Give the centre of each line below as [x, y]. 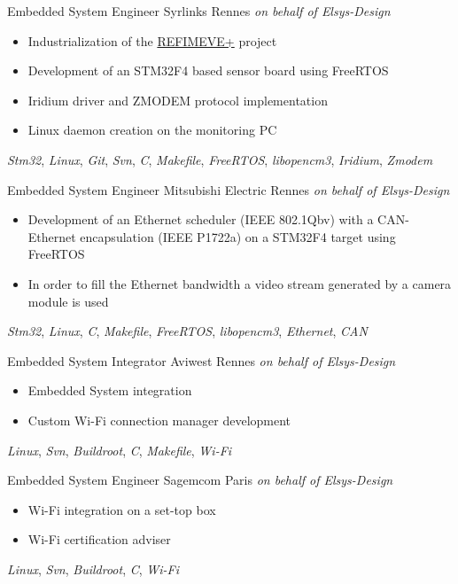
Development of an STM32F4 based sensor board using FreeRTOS [208, 70]
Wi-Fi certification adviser [99, 539]
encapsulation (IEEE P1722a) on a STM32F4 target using [238, 236]
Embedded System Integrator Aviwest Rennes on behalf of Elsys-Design [202, 360]
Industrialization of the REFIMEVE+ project [152, 40]
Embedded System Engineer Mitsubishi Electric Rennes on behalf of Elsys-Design [229, 189]
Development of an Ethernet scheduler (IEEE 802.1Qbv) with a [201, 219]
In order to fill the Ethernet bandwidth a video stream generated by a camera [240, 283]
